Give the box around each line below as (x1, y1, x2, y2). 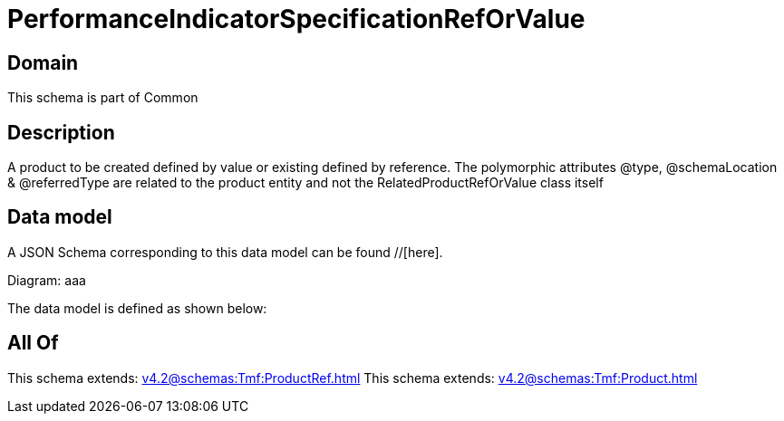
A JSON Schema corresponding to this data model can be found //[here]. (7, 244, 443, 260)
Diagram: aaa (7, 272, 86, 288)
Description (7, 120, 115, 144)
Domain (7, 51, 79, 74)
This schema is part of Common (7, 90, 198, 106)
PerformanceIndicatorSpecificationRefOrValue (7, 4, 586, 34)
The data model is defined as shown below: (7, 300, 267, 316)
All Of (7, 331, 59, 355)
